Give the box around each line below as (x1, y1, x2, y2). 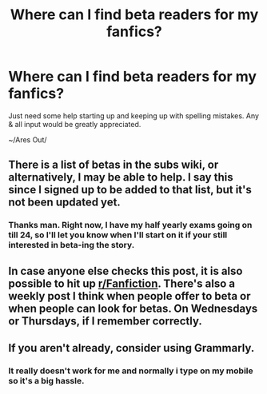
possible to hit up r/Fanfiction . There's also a (8, 277, 236, 290)
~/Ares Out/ (8, 134, 47, 145)
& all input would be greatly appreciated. (8, 119, 141, 129)
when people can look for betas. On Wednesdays (8, 301, 258, 315)
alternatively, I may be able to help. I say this (8, 170, 233, 185)
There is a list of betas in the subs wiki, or (8, 158, 219, 172)
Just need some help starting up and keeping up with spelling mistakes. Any (8, 110, 260, 121)
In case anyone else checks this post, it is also (8, 264, 243, 277)
